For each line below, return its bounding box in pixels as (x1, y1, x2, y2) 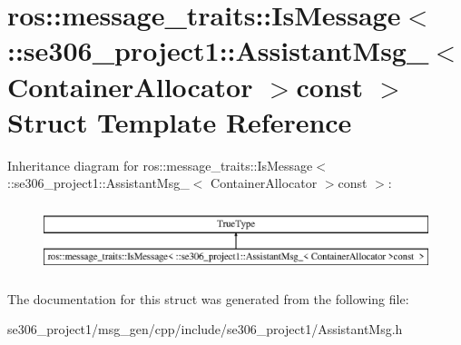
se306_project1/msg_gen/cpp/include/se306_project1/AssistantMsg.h (7, 320, 403, 339)
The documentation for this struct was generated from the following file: (7, 289, 409, 308)
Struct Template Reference (7, 103, 352, 140)
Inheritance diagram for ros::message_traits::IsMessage (7, 155, 313, 174)
